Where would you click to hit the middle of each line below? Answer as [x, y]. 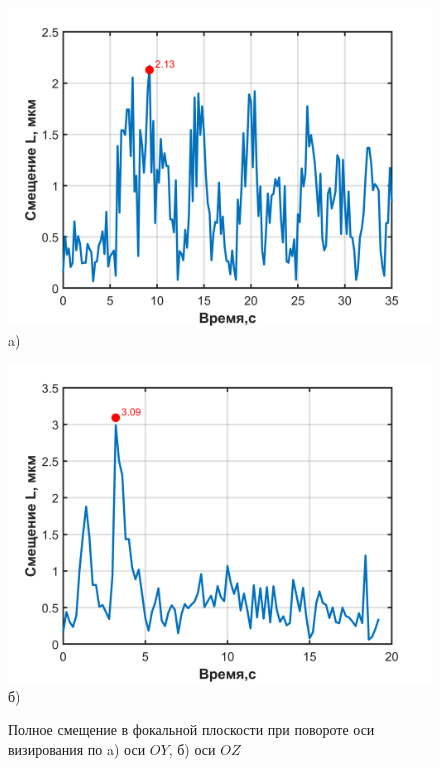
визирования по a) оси [77, 748]
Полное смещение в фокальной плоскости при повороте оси [191, 729]
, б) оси [192, 748]
